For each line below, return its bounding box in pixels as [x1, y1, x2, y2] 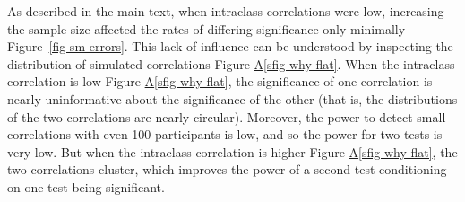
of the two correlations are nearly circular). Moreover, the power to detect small [7, 107, 446, 126]
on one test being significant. [7, 177, 165, 196]
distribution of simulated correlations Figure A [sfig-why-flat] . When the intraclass [7, 54, 455, 73]
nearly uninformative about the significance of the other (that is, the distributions [7, 89, 458, 108]
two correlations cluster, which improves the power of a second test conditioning [7, 160, 447, 179]
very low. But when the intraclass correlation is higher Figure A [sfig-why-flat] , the [7, 142, 458, 161]
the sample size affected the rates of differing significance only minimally [7, 19, 406, 38]
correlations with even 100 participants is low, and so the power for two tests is [7, 125, 443, 144]
